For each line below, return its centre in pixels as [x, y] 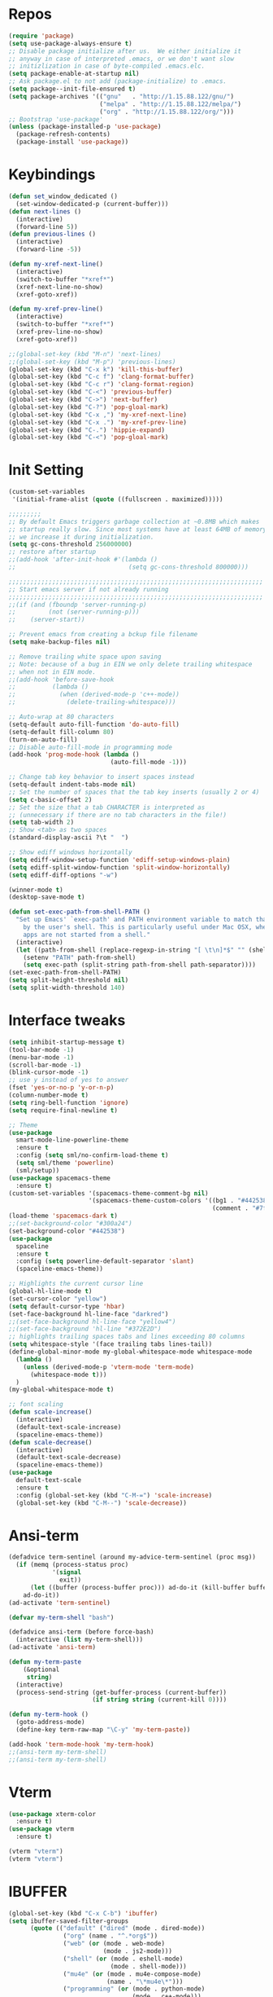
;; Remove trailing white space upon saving [85, 657]
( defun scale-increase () [50, 1412]
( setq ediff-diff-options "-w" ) [63, 875]
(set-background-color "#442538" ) [67, 1231]
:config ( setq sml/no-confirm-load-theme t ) [92, 1155]
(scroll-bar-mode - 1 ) [45, 1065]
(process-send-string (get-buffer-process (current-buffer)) [121, 1692]
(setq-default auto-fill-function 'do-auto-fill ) [94, 724]
